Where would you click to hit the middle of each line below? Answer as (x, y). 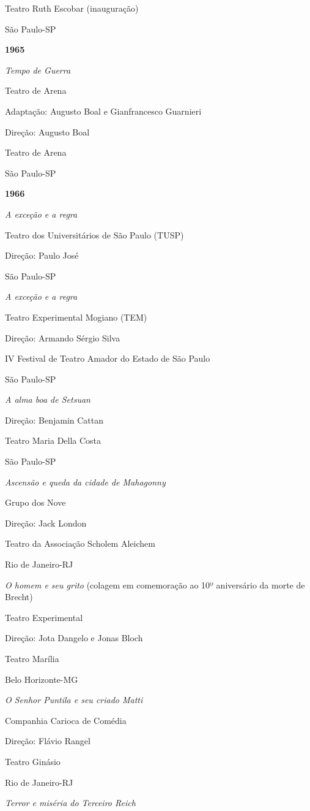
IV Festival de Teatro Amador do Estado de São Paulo (108, 358)
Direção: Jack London (46, 523)
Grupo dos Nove (35, 502)
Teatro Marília (32, 658)
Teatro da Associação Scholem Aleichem (80, 543)
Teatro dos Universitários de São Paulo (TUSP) (94, 234)
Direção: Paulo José (42, 255)
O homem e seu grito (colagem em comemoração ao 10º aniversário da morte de (155, 584)
